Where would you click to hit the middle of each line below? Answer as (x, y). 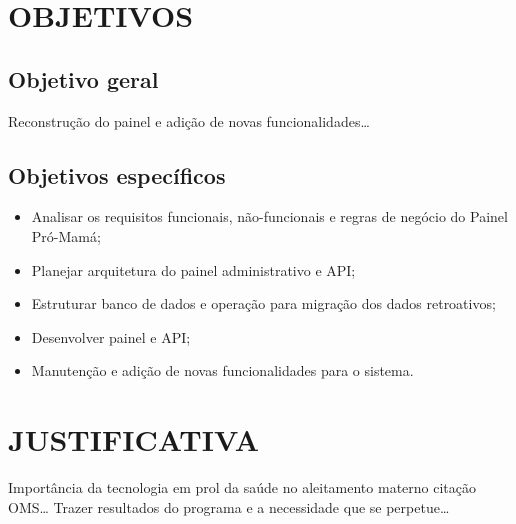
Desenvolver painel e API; (111, 336)
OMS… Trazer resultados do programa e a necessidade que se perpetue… (229, 506)
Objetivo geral (83, 78)
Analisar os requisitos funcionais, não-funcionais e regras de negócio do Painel (269, 216)
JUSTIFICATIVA (133, 439)
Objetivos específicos (117, 174)
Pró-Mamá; (66, 235)
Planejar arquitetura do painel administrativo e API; (193, 269)
